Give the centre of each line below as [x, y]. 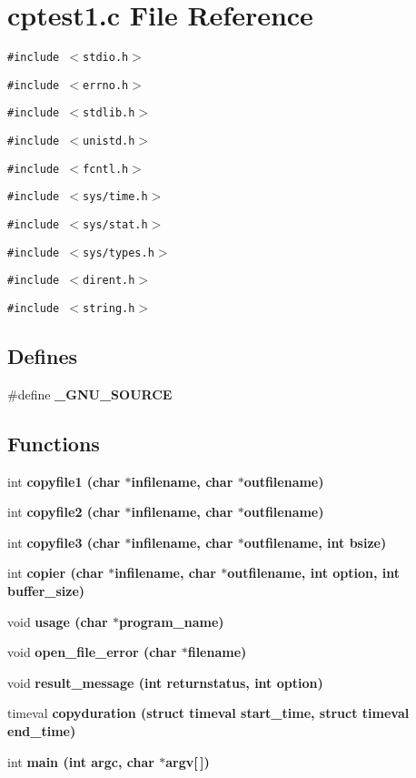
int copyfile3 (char [64, 542]
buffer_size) [46, 591]
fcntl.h [106, 169]
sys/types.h [119, 253]
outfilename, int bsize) [315, 542]
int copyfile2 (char [64, 512]
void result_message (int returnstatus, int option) [165, 682]
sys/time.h [115, 197]
